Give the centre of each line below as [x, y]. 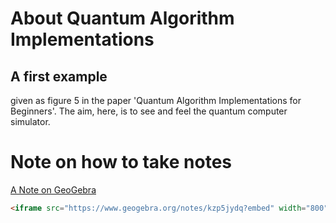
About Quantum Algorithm [122, 18]
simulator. [30, 121]
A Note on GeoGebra [53, 189]
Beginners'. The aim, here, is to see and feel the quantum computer [149, 111]
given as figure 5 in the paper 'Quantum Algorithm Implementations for [156, 100]
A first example [59, 76]
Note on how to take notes [121, 162]
